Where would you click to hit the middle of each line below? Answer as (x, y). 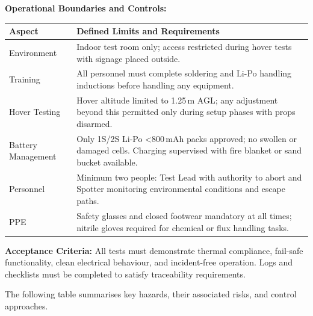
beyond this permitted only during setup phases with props (186, 112)
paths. (88, 201)
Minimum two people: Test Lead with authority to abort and (189, 177)
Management (33, 156)
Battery (23, 144)
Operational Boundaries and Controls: (86, 8)
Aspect (24, 31)
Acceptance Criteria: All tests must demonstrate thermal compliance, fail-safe (154, 250)
